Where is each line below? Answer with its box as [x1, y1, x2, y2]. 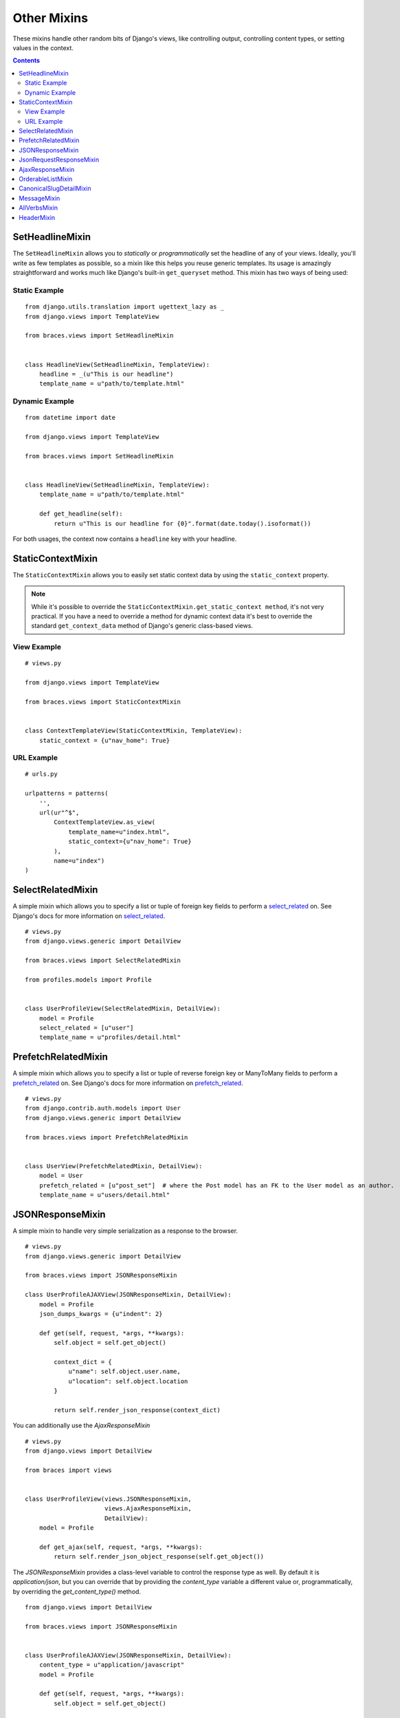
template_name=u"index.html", [68, 828, 170, 836]
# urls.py [25, 770, 58, 778]
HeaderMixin [19, 213, 56, 221]
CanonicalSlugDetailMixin [19, 184, 91, 192]
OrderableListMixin [19, 175, 73, 183]
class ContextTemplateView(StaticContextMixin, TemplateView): [25, 727, 243, 735]
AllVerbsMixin [19, 203, 58, 212]
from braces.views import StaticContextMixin [25, 698, 181, 706]
